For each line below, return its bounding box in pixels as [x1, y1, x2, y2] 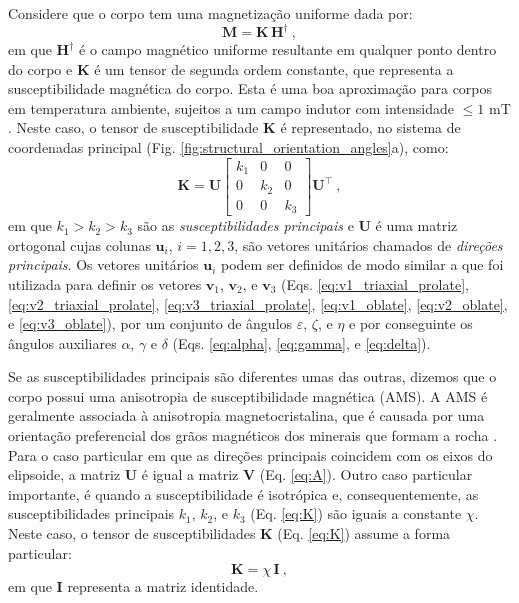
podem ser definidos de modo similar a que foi [221, 254, 504, 275]
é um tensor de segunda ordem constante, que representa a [94, 58, 454, 79]
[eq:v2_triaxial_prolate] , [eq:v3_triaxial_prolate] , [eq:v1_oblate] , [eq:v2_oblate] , [8, 293, 508, 314]
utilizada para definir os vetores [8, 273, 202, 294]
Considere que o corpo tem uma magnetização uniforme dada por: [8, 3, 413, 23]
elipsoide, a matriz [8, 464, 121, 485]
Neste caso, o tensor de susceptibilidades [8, 523, 256, 544]
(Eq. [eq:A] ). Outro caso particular [259, 464, 473, 485]
